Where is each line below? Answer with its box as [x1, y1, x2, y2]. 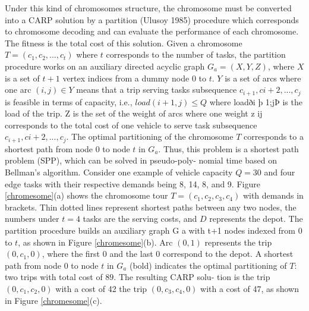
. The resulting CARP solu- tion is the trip [113, 271, 270, 283]
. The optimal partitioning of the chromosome [66, 130, 234, 143]
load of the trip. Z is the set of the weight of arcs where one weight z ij [5, 107, 263, 120]
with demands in [242, 189, 304, 202]
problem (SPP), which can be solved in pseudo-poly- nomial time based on [5, 154, 278, 167]
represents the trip [204, 235, 272, 248]
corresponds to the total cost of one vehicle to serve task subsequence [5, 118, 257, 131]
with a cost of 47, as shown [200, 282, 299, 294]
